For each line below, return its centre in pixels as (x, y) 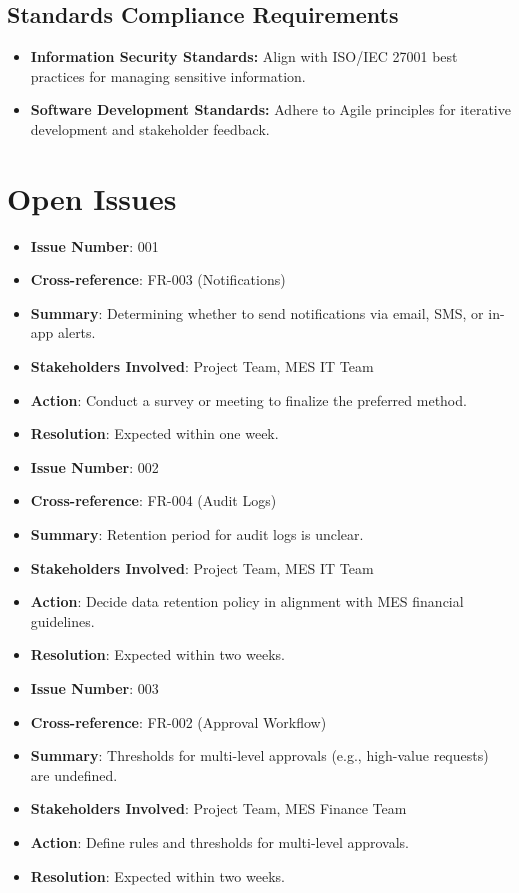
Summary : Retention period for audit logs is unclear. (197, 534)
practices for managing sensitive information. (168, 75)
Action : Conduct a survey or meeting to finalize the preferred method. (248, 399)
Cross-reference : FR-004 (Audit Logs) (153, 500)
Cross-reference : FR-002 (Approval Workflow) (178, 721)
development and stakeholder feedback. (150, 128)
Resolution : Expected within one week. (154, 433)
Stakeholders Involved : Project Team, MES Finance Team (218, 808)
